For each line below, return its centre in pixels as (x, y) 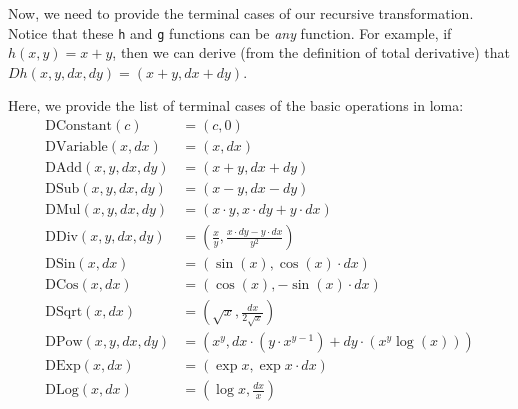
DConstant (79, 126)
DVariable (76, 147)
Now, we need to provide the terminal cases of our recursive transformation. (241, 13)
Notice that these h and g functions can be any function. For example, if (230, 32)
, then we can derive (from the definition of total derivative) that (311, 52)
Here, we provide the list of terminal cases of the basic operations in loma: (236, 105)
